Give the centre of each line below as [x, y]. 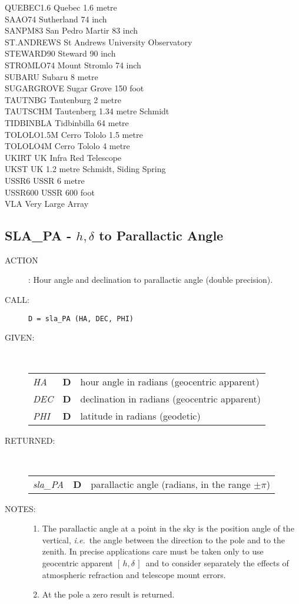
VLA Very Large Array [47, 204]
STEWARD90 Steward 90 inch [60, 53]
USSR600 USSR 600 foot [50, 192]
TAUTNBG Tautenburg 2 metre [63, 99]
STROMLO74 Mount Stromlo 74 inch [73, 65]
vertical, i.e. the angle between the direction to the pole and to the [163, 539]
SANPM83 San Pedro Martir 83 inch [72, 30]
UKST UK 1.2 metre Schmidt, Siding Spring [85, 169]
